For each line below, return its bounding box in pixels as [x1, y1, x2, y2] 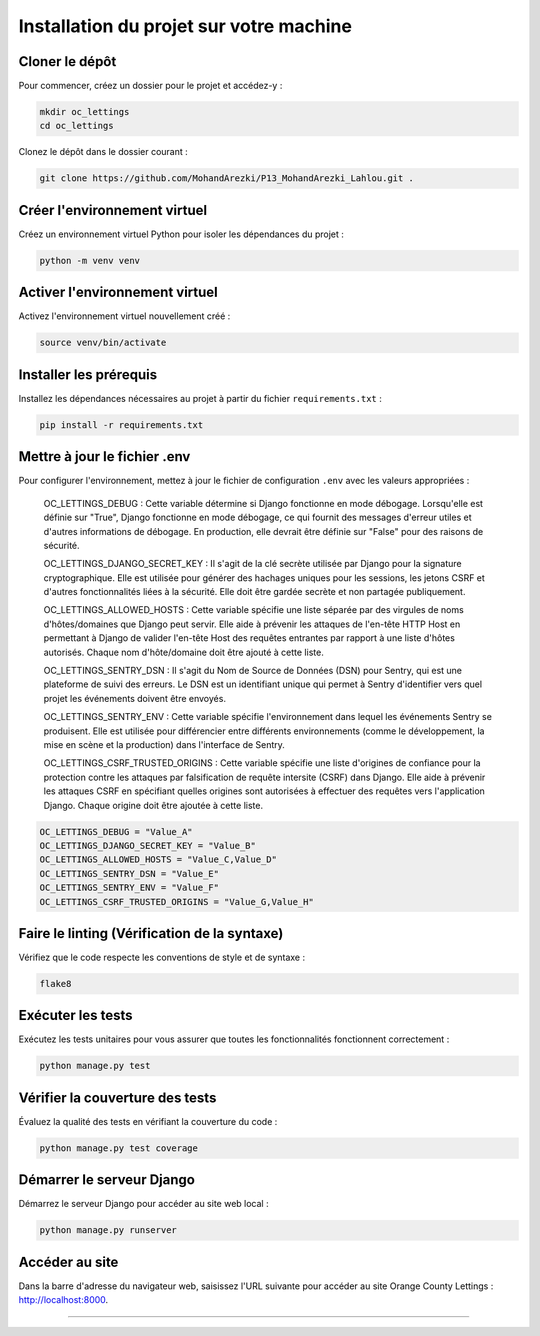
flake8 [39, 978, 72, 989]
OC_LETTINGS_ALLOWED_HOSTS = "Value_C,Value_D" [39, 854, 277, 865]
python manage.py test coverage [39, 1142, 199, 1154]
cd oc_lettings [39, 120, 114, 132]
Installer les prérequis [18, 366, 158, 383]
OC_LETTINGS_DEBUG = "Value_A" [39, 826, 194, 837]
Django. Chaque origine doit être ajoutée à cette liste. [43, 799, 264, 811]
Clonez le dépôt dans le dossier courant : [18, 146, 189, 158]
